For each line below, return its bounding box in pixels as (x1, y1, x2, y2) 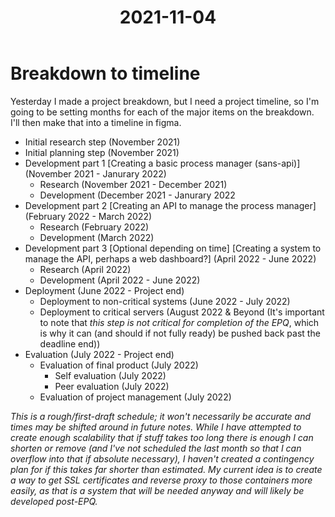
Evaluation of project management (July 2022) (39, 391, 232, 403)
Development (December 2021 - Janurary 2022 (39, 189, 236, 201)
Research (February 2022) (39, 221, 150, 233)
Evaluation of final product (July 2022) (39, 359, 199, 371)
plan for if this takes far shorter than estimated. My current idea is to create (10, 463, 323, 475)
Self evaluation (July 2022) (54, 369, 167, 381)
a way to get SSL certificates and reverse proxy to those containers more (10, 474, 313, 486)
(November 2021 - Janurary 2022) (24, 167, 167, 180)
